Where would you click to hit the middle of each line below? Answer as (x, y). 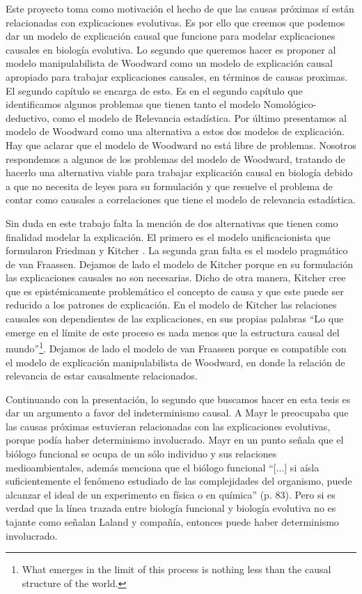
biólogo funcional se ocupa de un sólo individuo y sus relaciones (141, 454)
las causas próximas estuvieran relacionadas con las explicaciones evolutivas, (168, 426)
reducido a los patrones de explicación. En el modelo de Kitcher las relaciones (171, 305)
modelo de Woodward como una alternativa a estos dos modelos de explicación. (175, 131)
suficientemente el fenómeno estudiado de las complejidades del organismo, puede (179, 481)
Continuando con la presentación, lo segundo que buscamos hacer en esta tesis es (178, 399)
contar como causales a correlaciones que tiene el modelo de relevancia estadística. (181, 200)
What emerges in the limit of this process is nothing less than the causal (176, 569)
